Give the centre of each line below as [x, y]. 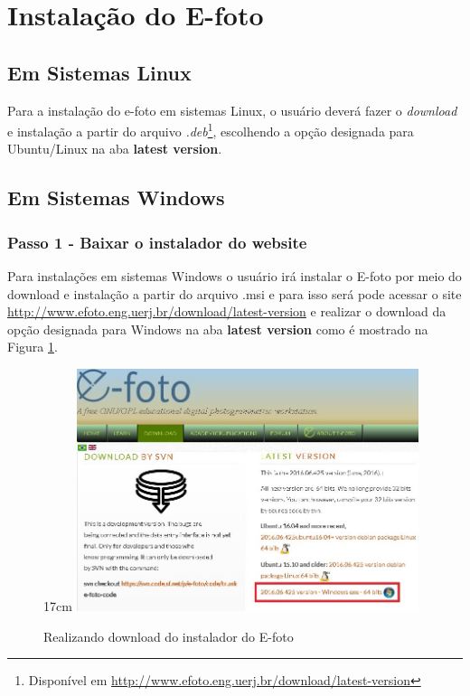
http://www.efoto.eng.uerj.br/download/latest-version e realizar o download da [227, 311]
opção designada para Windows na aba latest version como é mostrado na [218, 329]
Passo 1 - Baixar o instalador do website [157, 242]
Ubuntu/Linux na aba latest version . [115, 149]
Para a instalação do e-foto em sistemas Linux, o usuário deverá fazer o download [232, 110]
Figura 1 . [33, 347]
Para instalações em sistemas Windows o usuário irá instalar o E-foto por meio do [235, 276]
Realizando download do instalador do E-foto [169, 636]
